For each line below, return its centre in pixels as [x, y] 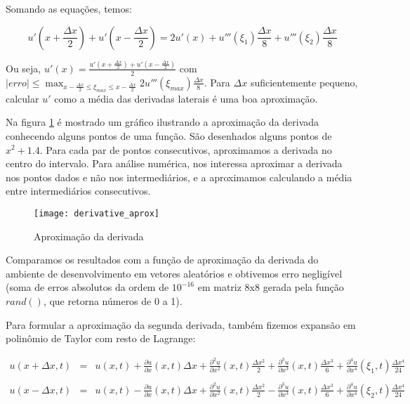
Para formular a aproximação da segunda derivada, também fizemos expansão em [181, 324]
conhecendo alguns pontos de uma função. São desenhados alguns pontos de [169, 135]
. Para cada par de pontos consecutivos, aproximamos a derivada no [186, 149]
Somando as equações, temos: [69, 8]
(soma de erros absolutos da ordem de [87, 287]
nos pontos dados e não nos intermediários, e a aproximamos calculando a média [179, 177]
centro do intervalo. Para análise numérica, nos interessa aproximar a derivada [174, 163]
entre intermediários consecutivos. [78, 191]
